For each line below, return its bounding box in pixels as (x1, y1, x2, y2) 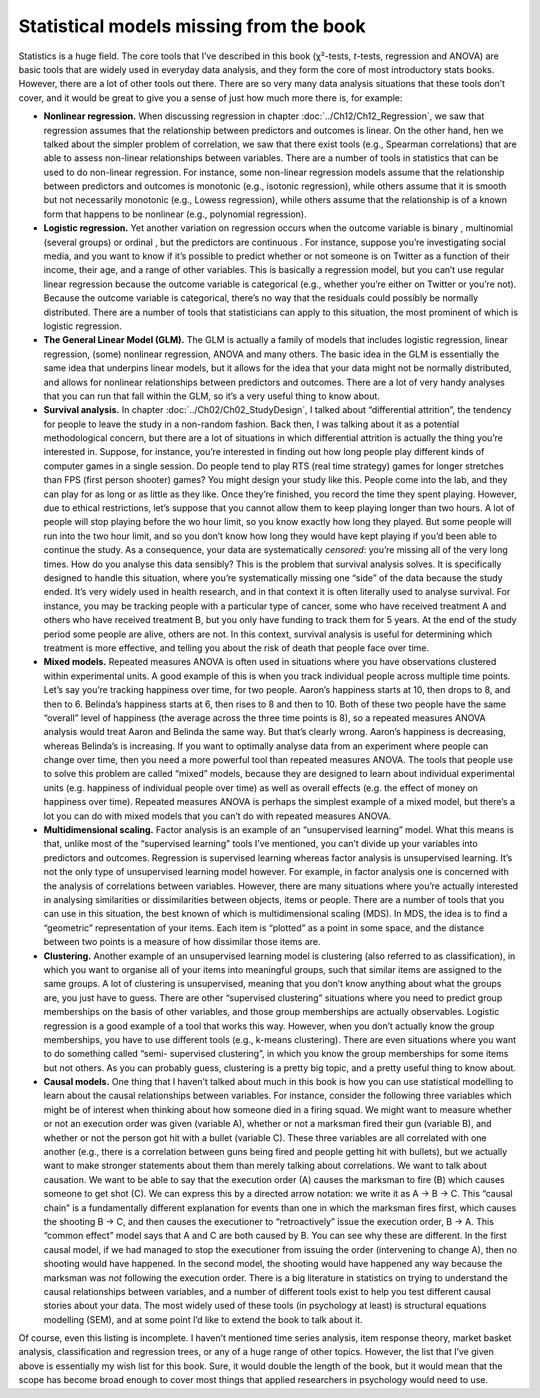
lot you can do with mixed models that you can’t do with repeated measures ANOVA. (43, 810, 392, 822)
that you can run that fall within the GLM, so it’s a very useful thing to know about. (43, 390, 380, 402)
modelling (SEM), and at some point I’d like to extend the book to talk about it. (43, 1313, 363, 1325)
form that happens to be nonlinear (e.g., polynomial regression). (43, 208, 307, 220)
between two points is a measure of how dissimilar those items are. (43, 936, 321, 948)
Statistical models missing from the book (18, 15, 366, 37)
